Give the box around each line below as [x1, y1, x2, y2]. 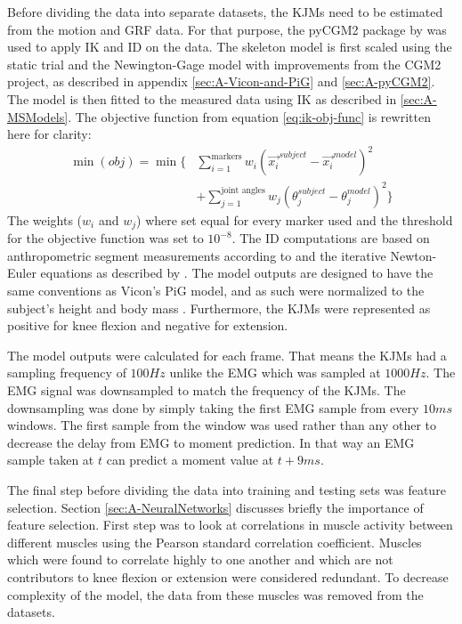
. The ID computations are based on [231, 229, 430, 247]
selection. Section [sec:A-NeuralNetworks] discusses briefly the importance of [7, 498, 424, 516]
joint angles [221, 186, 265, 196]
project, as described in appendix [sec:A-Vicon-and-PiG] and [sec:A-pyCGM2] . [7, 72, 435, 91]
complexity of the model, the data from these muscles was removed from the [7, 585, 424, 604]
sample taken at [7, 450, 94, 469]
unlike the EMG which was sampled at [169, 363, 381, 382]
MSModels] [7, 107, 69, 126]
